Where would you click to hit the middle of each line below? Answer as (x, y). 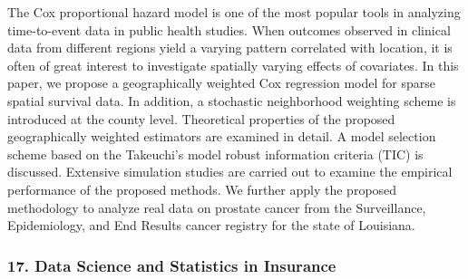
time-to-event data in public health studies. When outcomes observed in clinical (229, 29)
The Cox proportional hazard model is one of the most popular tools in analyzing (234, 12)
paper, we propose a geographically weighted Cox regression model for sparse (221, 83)
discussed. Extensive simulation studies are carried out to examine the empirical (230, 172)
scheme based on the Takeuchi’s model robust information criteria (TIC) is (215, 154)
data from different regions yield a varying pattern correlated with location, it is (230, 48)
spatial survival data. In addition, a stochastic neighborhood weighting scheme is (232, 100)
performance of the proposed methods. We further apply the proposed (202, 189)
